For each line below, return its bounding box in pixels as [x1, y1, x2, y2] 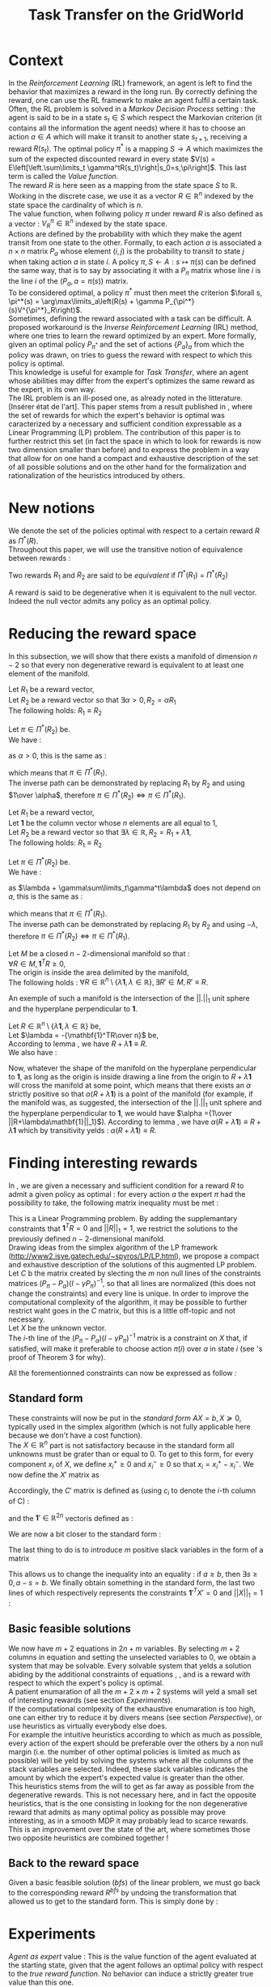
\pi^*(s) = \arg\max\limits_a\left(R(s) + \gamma [8, 297, 164, 306]
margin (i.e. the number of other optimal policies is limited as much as [8, 1746, 241, 1756]
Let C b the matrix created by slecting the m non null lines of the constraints [8, 1268, 261, 1278]
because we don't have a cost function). [8, 1430, 143, 1440]
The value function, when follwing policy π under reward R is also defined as [8, 208, 264, 218]
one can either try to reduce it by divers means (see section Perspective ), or [8, 1712, 263, 1722]
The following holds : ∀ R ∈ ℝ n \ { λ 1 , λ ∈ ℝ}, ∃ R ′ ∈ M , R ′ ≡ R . [8, 976, 209, 987]
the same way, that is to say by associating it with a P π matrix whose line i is [8, 265, 261, 277]
